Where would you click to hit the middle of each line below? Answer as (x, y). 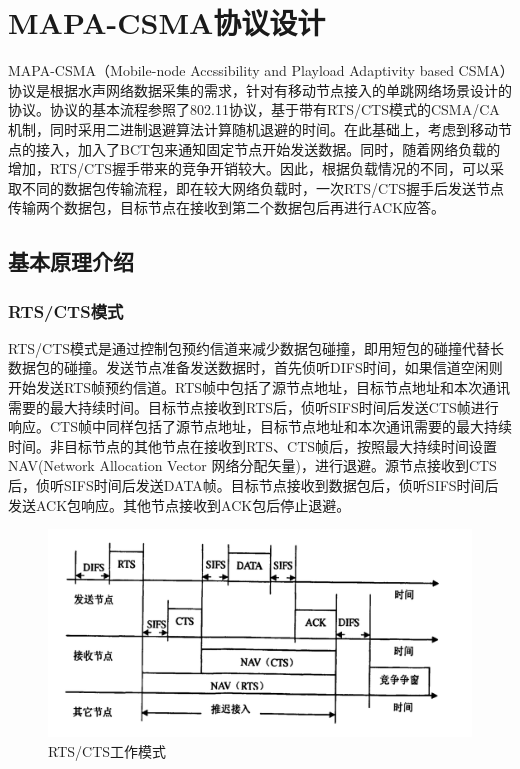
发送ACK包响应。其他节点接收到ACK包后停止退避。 (179, 504)
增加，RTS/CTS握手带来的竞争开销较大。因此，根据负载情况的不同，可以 (249, 168)
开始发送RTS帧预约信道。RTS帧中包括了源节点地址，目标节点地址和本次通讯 (259, 387)
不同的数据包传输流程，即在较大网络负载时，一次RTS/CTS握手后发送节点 (263, 187)
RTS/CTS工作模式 (107, 750)
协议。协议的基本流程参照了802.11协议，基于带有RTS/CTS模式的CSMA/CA (254, 109)
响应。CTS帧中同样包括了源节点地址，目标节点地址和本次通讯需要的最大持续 (260, 426)
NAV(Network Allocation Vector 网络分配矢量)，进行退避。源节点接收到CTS (252, 465)
